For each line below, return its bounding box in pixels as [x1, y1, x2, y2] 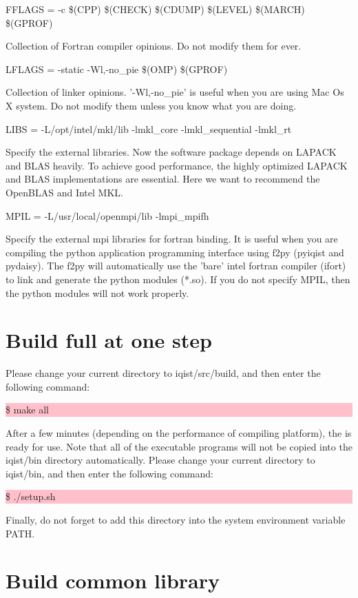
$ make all [6, 402, 49, 417]
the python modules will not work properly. [6, 285, 189, 300]
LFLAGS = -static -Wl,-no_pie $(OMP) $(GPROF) [6, 61, 228, 76]
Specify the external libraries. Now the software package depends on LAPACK [6, 145, 337, 159]
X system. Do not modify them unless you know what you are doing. [6, 98, 297, 112]
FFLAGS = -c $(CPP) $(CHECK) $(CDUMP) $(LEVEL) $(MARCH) [6, 2, 305, 16]
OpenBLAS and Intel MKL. [6, 185, 123, 199]
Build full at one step [6, 326, 212, 354]
